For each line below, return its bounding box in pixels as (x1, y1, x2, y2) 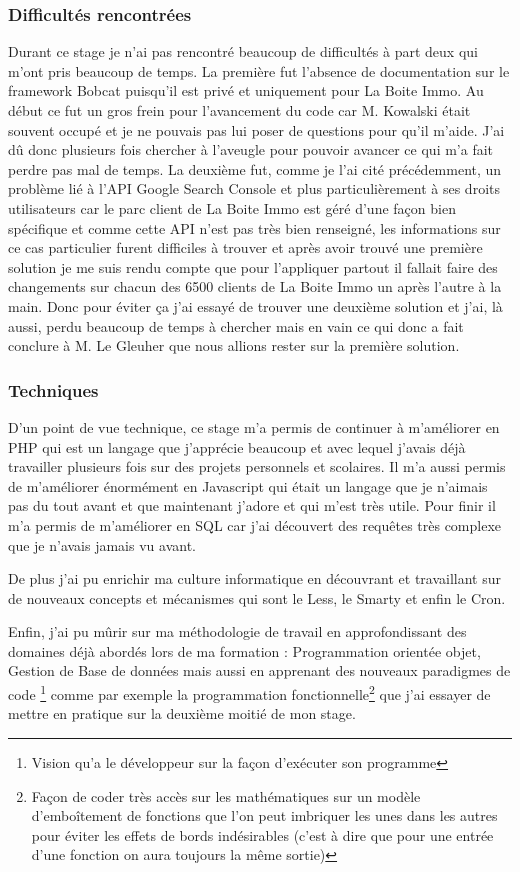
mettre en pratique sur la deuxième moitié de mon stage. (8, 703, 356, 724)
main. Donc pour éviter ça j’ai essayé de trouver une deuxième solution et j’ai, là (8, 295, 503, 316)
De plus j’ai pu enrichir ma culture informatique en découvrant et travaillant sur (8, 568, 501, 589)
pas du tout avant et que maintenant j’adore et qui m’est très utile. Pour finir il (8, 495, 496, 516)
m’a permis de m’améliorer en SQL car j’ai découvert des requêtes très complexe (8, 514, 502, 535)
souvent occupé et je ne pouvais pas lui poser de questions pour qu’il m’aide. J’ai (8, 119, 505, 140)
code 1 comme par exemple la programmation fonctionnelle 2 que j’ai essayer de (8, 681, 491, 704)
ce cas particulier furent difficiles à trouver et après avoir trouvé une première (8, 237, 483, 258)
